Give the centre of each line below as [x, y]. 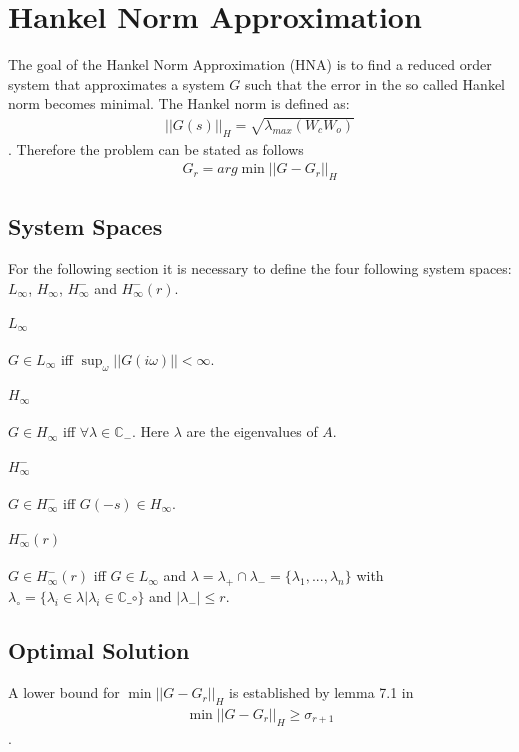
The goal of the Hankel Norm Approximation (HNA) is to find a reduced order [250, 64]
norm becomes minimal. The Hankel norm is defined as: [179, 103]
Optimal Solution [99, 650]
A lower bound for [64, 692]
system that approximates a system [116, 83]
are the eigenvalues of [252, 431]
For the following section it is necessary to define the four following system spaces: [260, 268]
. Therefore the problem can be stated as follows [156, 148]
